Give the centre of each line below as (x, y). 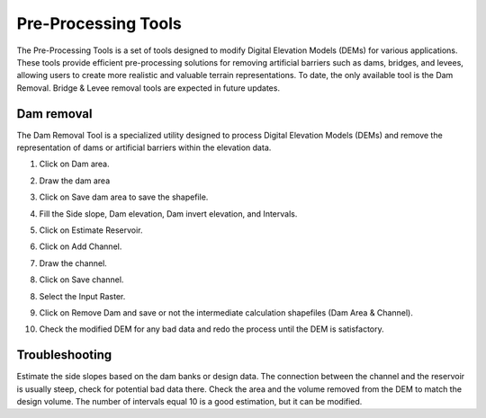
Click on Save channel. (81, 280)
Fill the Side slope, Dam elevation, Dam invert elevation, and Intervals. (168, 213)
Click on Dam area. (74, 164)
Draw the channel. (73, 263)
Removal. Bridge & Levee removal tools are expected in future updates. (148, 88)
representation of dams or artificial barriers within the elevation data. (144, 147)
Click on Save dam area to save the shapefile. (124, 197)
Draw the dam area (75, 181)
